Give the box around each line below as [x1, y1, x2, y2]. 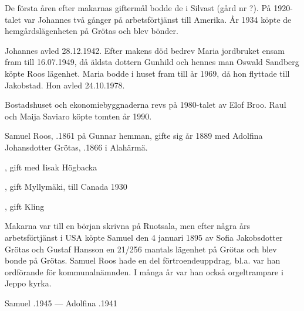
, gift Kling [5, 200, 45, 212]
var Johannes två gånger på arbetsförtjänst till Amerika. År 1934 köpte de [23, 13, 292, 25]
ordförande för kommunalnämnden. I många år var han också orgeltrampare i [5, 265, 283, 278]
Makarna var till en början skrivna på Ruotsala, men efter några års [5, 220, 251, 232]
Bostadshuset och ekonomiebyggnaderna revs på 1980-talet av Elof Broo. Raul [5, 98, 286, 111]
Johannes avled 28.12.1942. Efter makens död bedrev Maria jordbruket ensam [5, 44, 285, 56]
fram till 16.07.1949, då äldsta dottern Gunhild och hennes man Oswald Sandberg [5, 56, 299, 68]
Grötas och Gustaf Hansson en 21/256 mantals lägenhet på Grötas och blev [5, 242, 277, 255]
